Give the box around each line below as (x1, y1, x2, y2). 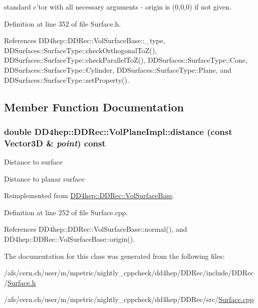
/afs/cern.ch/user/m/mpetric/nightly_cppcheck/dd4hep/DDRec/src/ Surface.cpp (4, 294, 254, 304)
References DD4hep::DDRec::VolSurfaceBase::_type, (4, 35, 165, 46)
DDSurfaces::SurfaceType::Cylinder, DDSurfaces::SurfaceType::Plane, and (4, 64, 231, 75)
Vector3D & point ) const (4, 136, 106, 149)
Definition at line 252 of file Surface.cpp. (4, 207, 128, 217)
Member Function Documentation (4, 99, 184, 114)
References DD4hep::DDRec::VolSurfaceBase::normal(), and (4, 224, 187, 234)
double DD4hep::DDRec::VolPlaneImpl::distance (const (4, 125, 232, 137)
